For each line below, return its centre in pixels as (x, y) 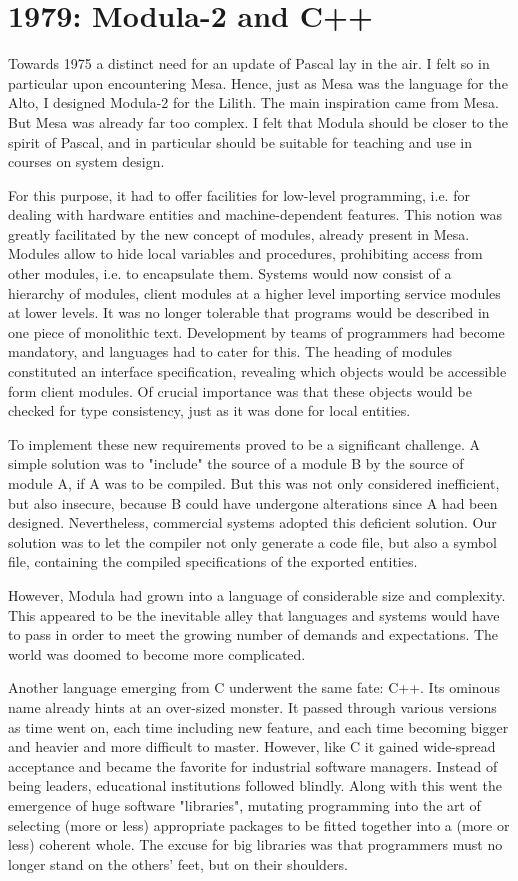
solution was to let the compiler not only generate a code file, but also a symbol (252, 541)
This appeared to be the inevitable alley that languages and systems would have (254, 614)
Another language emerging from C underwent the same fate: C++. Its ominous (254, 687)
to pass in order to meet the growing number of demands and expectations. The (253, 634)
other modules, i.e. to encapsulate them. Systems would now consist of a (230, 273)
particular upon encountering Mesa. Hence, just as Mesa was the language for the (258, 82)
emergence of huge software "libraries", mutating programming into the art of (244, 804)
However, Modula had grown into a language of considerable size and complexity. (257, 594)
